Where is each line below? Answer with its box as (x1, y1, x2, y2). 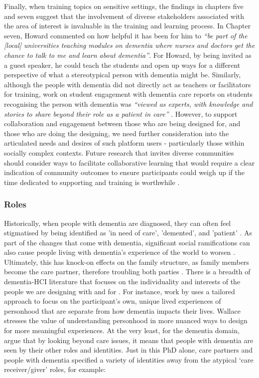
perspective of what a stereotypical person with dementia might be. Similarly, (4, 69, 241, 80)
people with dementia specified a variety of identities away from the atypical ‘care (4, 354, 254, 365)
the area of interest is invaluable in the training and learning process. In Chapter (4, 20, 251, 31)
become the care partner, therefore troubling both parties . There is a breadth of (4, 266, 251, 277)
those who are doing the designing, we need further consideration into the (4, 128, 229, 138)
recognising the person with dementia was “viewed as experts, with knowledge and (4, 98, 253, 109)
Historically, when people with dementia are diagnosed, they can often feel (4, 217, 231, 228)
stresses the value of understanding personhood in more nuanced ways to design (4, 315, 248, 326)
